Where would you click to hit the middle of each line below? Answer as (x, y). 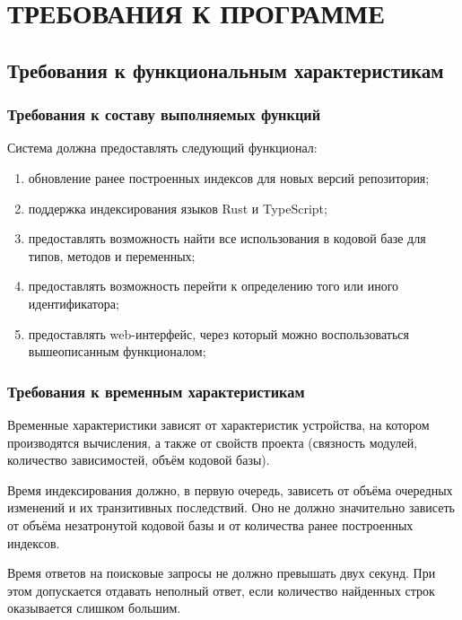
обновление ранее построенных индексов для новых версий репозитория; (229, 177)
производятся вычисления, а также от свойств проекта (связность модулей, (213, 442)
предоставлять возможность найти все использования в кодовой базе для (227, 238)
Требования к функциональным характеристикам (226, 70)
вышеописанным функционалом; (117, 351)
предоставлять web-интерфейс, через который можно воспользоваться (218, 333)
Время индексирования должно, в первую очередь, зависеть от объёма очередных (230, 489)
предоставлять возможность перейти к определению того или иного (214, 286)
